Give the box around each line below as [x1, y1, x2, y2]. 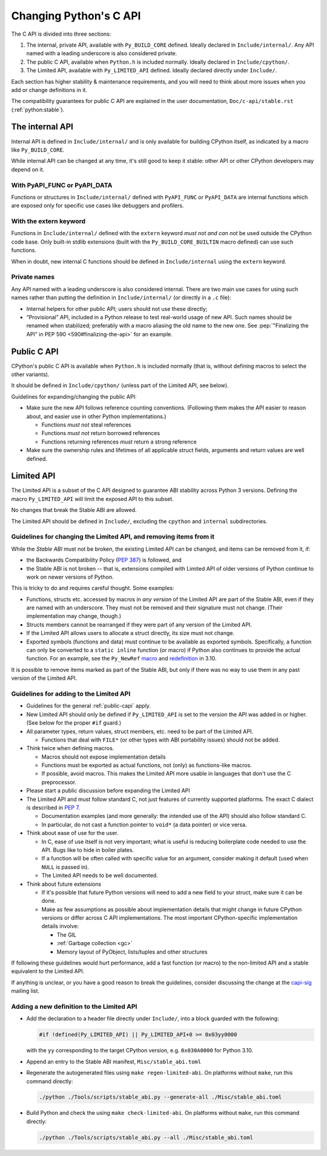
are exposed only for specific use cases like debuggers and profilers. [11, 202, 184, 209]
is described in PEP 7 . [26, 804, 80, 811]
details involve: [41, 923, 79, 930]
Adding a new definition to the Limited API [11, 1002, 137, 1011]
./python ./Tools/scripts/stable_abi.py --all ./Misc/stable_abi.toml [39, 1134, 254, 1141]
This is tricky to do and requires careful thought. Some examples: [11, 585, 174, 592]
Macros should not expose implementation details [41, 753, 166, 760]
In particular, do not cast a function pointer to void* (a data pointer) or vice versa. [41, 821, 247, 828]
